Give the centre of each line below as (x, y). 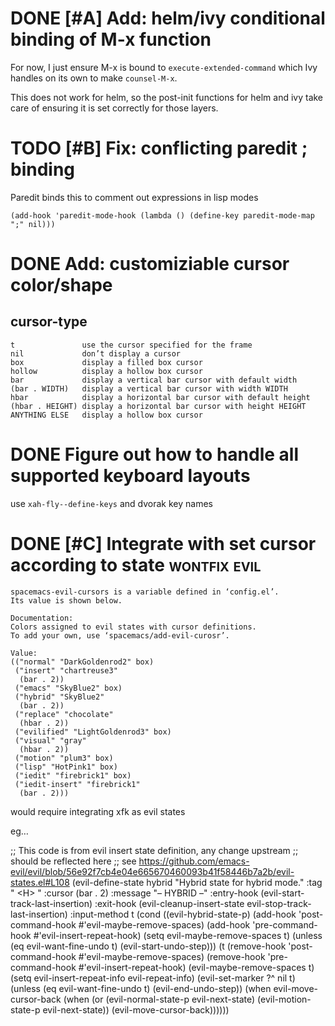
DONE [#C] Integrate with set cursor (163, 544)
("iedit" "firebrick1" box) (73, 775)
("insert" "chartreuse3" (66, 670)
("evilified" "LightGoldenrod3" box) (93, 732)
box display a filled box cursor (106, 362)
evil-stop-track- (279, 903)
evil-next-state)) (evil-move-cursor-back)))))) (136, 1009)
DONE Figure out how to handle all (154, 454)
